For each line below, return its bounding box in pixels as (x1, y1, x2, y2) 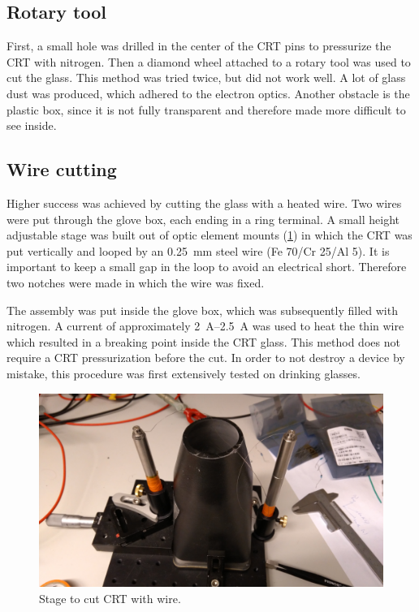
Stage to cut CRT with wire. (39, 589, 181, 606)
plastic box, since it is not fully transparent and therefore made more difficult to (6, 101, 406, 118)
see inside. (6, 117, 57, 134)
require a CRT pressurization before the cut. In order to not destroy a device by (6, 349, 405, 366)
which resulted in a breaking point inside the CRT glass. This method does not (6, 333, 400, 350)
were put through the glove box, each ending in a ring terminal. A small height (6, 210, 400, 227)
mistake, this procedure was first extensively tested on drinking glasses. (6, 364, 361, 381)
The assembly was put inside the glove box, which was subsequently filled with (6, 301, 398, 318)
